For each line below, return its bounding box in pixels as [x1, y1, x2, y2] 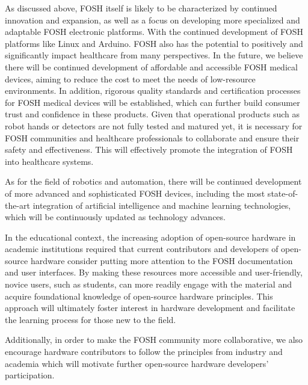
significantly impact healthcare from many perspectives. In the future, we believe [5, 49, 303, 61]
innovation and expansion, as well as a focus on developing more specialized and [5, 13, 300, 26]
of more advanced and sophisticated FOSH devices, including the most [5, 186, 265, 199]
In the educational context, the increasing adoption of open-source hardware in [5, 230, 296, 243]
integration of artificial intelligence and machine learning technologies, [32, 199, 291, 211]
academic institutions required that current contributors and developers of [5, 242, 279, 255]
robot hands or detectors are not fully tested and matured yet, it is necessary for [5, 119, 303, 132]
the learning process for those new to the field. [5, 313, 176, 325]
